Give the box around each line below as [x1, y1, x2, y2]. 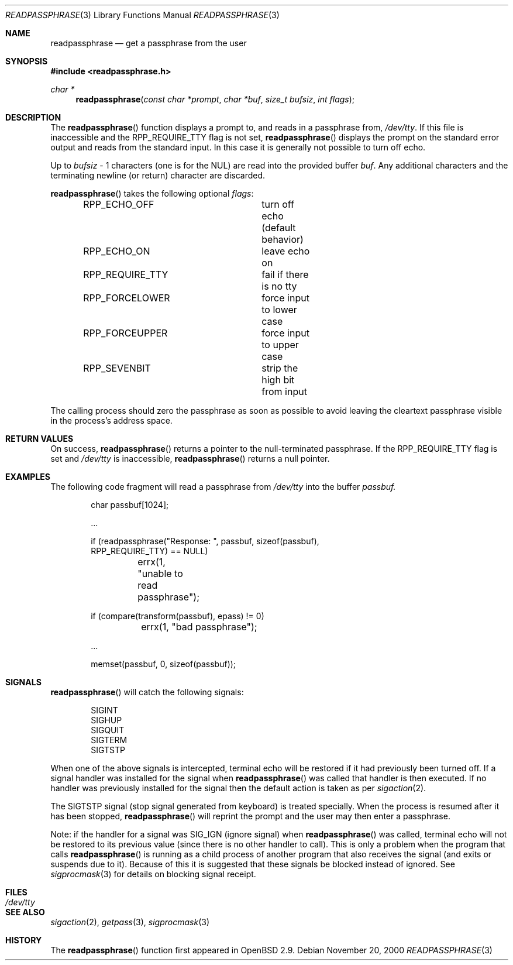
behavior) [261, 233, 304, 245]
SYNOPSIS [5, 56, 48, 66]
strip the [261, 362, 298, 374]
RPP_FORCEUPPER [83, 327, 168, 339]
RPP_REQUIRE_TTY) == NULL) [91, 546, 208, 556]
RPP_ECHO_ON [83, 245, 150, 257]
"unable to [137, 568, 183, 579]
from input [261, 386, 307, 397]
